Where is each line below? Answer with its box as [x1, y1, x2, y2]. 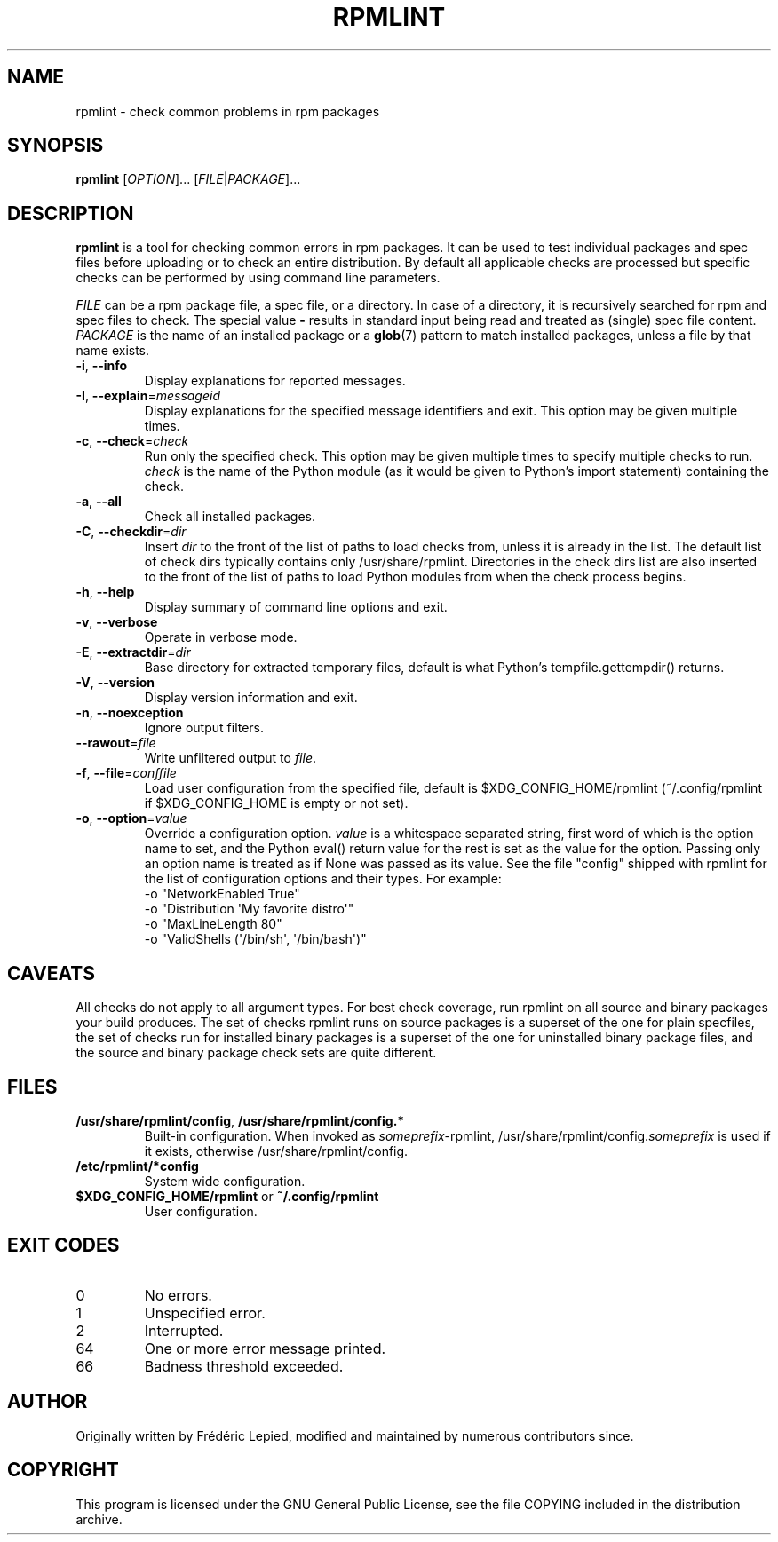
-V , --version [75, 675, 155, 691]
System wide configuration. [144, 1173, 306, 1189]
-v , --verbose [75, 614, 158, 630]
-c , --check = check [75, 433, 189, 449]
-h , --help [75, 584, 135, 600]
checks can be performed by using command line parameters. [75, 270, 441, 286]
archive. [75, 1511, 123, 1527]
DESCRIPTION [7, 202, 134, 225]
